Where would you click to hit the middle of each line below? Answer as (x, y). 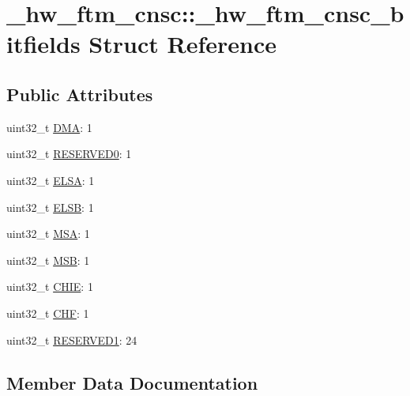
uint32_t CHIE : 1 (50, 287)
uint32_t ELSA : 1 (51, 180)
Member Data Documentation (132, 382)
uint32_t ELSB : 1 (50, 207)
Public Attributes (80, 94)
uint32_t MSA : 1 (48, 234)
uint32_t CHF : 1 (48, 313)
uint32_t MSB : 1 (48, 260)
